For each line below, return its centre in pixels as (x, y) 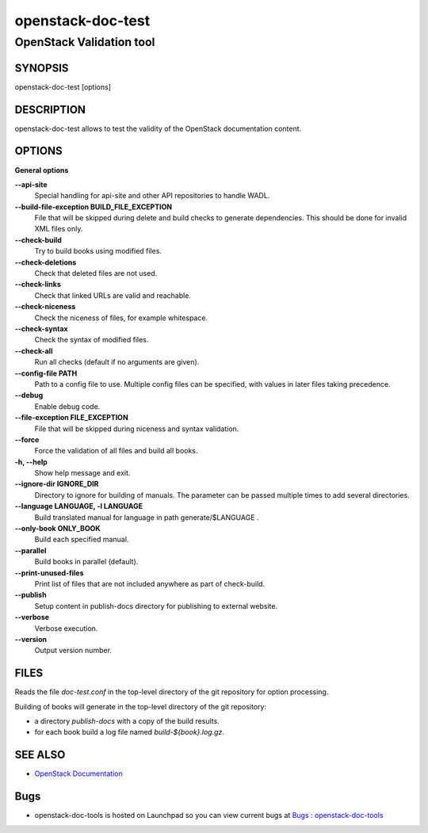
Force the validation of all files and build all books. (116, 451)
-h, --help (31, 462)
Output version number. (73, 651)
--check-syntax (41, 329)
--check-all (34, 351)
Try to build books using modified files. (98, 251)
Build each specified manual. (82, 540)
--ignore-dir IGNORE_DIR (57, 484)
